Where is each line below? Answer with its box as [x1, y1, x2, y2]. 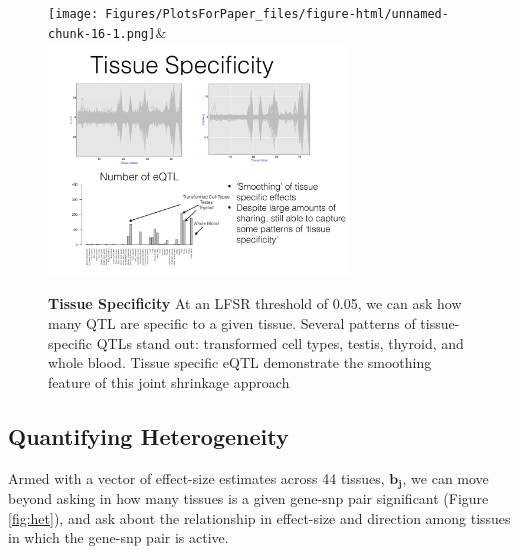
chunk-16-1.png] [48, 26, 156, 41]
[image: [48, 7, 99, 21]
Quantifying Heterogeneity [8, 420, 289, 451]
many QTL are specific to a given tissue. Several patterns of [48, 313, 416, 334]
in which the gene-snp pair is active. [8, 527, 229, 548]
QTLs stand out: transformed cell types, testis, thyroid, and [96, 332, 464, 353]
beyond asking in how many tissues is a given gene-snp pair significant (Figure [8, 488, 489, 509]
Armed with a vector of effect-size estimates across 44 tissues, [8, 467, 385, 488]
